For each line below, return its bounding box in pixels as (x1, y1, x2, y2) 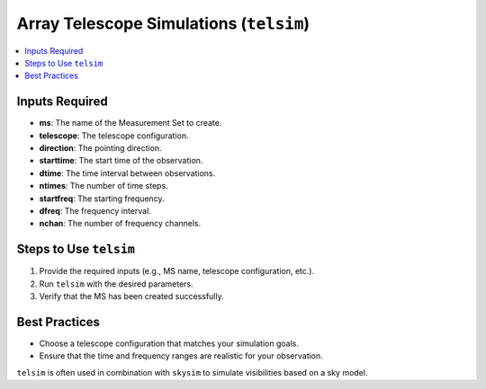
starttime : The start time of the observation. (39, 155, 203, 166)
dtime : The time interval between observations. (39, 167, 216, 179)
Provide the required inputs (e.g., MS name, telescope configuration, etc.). (39, 266, 315, 277)
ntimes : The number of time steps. (39, 181, 168, 191)
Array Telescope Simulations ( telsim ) (16, 13, 310, 33)
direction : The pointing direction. (39, 143, 162, 154)
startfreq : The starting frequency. (39, 193, 166, 204)
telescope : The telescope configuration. (39, 130, 189, 141)
